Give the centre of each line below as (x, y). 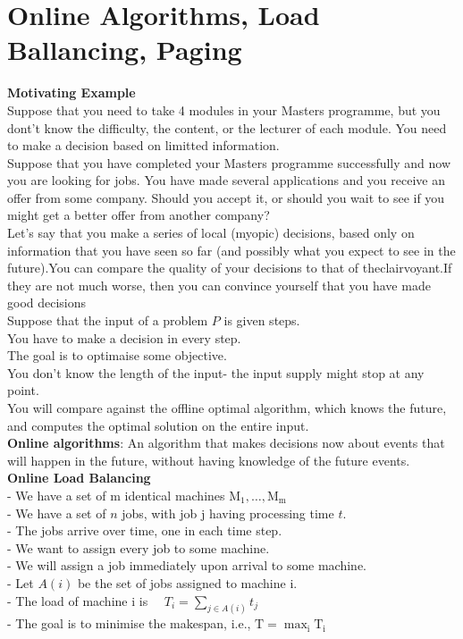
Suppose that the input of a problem (108, 320)
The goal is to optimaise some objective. (117, 355)
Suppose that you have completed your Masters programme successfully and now (229, 162)
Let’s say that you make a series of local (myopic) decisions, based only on (211, 233)
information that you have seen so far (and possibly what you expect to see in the (231, 250)
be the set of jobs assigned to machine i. (187, 582)
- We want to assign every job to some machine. (139, 547)
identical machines (175, 495)
